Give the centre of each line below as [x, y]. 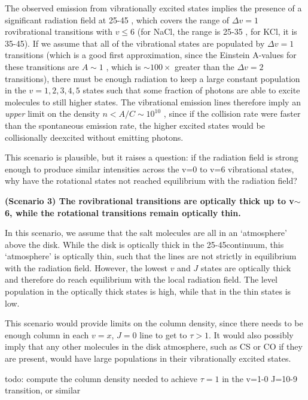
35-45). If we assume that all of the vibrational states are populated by [135, 43]
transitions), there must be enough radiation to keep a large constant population [153, 78]
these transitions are [42, 66]
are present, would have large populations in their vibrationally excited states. [148, 358]
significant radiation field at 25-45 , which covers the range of [117, 19]
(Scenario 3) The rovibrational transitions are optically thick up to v [150, 200]
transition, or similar [43, 390]
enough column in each [47, 334]
